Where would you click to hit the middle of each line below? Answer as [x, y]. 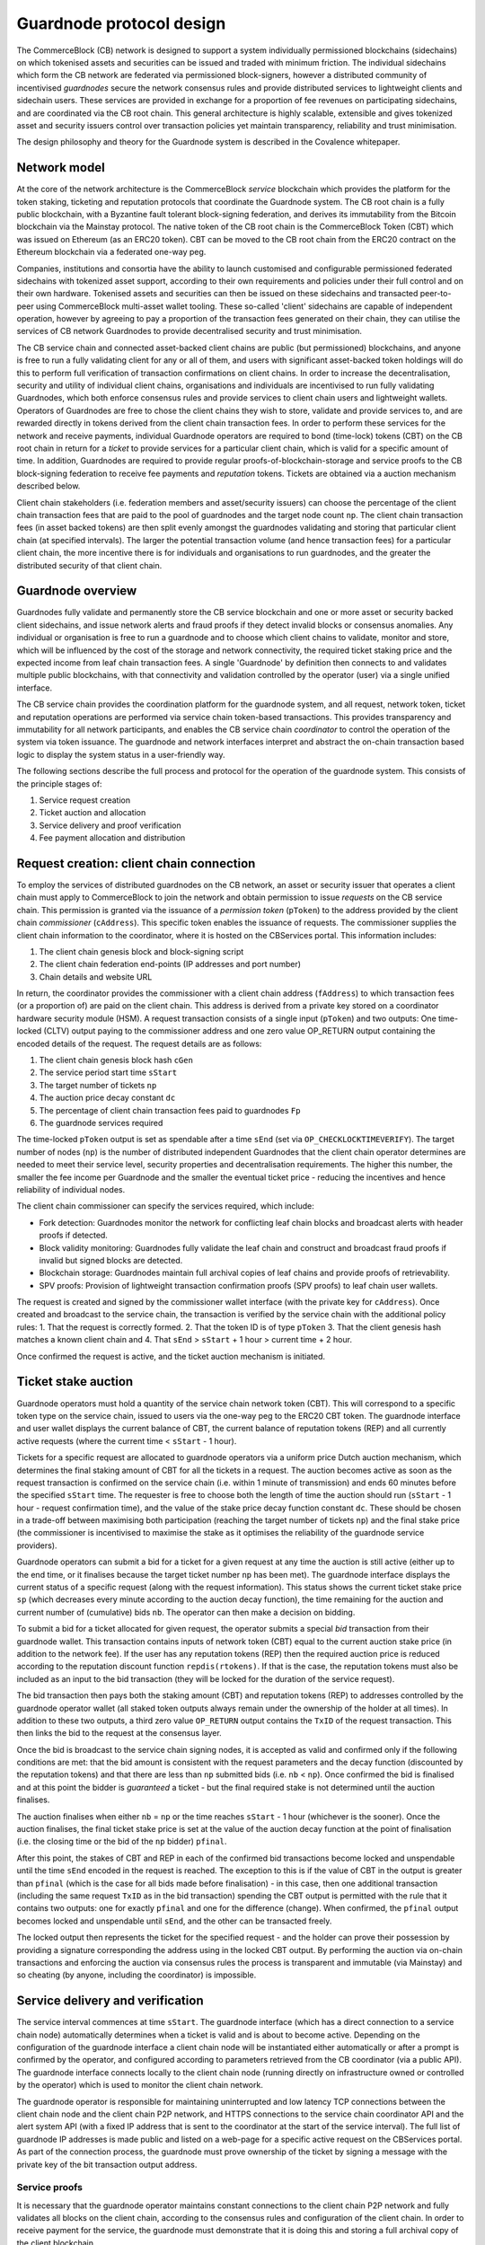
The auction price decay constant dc [107, 1098]
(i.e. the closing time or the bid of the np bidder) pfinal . [122, 1842]
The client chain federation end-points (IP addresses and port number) [170, 964]
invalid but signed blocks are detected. [111, 1260]
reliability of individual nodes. [71, 1189]
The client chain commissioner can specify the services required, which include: [165, 1206]
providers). [37, 1545]
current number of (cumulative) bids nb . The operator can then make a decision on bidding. [186, 1612]
